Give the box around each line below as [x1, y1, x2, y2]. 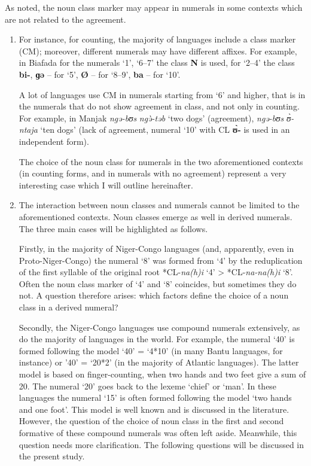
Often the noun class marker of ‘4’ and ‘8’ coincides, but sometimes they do [19, 277, 297, 290]
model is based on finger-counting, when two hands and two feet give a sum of [19, 368, 306, 380]
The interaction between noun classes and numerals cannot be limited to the [19, 199, 300, 211]
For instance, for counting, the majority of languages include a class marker [19, 33, 296, 45]
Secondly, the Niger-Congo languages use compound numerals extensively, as [19, 321, 300, 333]
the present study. [19, 450, 85, 462]
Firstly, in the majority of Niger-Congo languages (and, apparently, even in [19, 242, 294, 255]
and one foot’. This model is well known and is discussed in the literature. [19, 403, 289, 415]
